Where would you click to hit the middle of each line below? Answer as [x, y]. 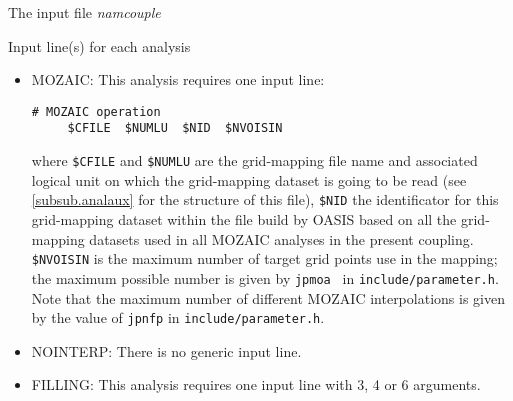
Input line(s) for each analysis [99, 45]
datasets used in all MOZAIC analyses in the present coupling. [281, 238]
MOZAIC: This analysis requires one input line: [178, 79]
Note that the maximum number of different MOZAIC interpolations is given [268, 297]
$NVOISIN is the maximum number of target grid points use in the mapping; [264, 258]
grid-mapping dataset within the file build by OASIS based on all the [244, 219]
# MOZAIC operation [96, 111]
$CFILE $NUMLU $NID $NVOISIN [175, 128]
